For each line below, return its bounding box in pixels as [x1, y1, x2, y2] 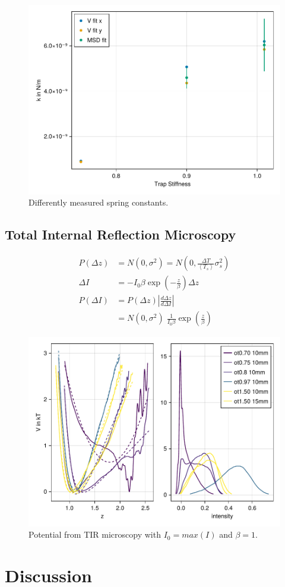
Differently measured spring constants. [28, 196, 169, 209]
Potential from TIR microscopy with [28, 528, 161, 541]
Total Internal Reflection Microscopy [5, 225, 236, 244]
